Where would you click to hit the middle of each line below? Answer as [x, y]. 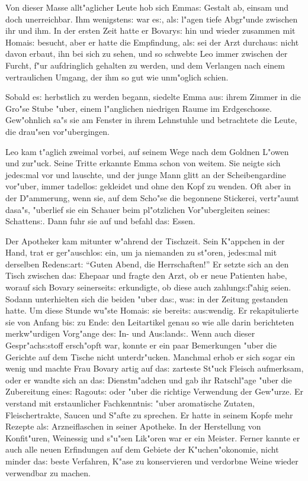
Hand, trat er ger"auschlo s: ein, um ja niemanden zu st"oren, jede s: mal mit [141, 252]
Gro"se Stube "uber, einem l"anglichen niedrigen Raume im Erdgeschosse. [139, 108]
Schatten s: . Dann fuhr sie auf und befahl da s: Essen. [100, 221]
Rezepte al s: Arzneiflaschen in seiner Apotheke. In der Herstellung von [133, 426]
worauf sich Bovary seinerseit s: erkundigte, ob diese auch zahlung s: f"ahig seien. [148, 287]
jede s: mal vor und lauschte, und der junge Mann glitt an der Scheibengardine [146, 174]
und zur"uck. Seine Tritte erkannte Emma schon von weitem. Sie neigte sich [143, 163]
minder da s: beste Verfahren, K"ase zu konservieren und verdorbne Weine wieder [152, 461]
